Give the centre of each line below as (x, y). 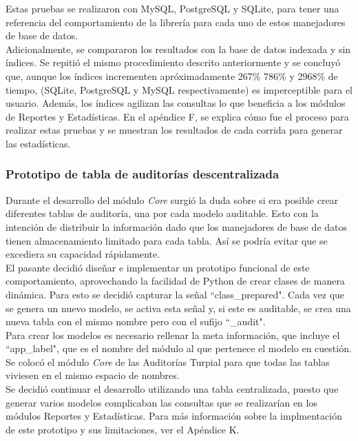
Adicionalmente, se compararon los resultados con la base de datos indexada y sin (178, 49)
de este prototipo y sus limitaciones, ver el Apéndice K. (123, 429)
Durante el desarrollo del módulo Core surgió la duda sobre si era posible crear (172, 199)
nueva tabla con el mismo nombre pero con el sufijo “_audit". (136, 321)
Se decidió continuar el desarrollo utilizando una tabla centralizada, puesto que (172, 389)
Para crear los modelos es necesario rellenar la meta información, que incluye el (173, 335)
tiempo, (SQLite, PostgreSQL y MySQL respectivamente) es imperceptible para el (179, 89)
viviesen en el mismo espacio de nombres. (93, 375)
